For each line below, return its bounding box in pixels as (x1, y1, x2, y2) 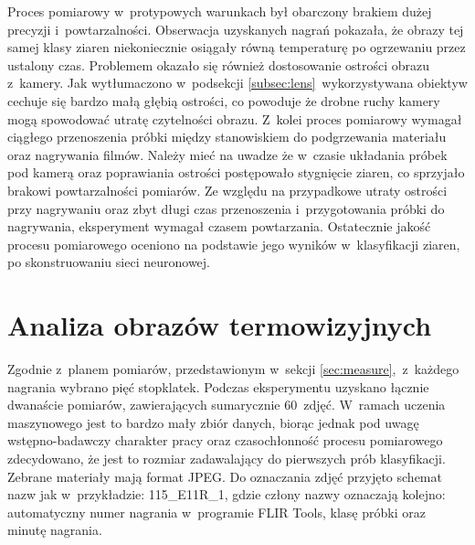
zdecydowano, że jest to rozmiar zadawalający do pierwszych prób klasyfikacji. (7, 449, 446, 467)
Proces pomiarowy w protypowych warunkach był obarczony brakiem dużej (7, 2, 432, 20)
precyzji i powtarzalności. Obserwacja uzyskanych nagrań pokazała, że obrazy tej (7, 19, 464, 38)
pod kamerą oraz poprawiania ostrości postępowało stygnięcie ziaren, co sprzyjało (7, 163, 465, 182)
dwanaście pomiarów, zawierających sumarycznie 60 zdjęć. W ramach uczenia (7, 395, 446, 414)
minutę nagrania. (7, 520, 102, 540)
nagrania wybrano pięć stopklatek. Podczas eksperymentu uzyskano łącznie (7, 377, 429, 396)
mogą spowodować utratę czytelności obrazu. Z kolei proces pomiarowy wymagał (7, 109, 462, 128)
